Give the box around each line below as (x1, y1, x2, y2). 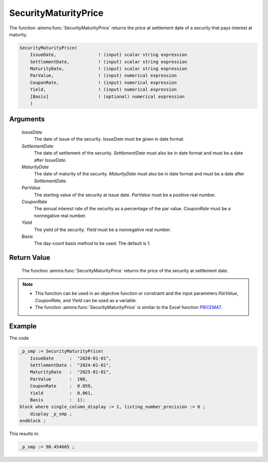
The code (9, 335, 29, 341)
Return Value (9, 253, 51, 262)
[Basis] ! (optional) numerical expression (30, 93, 185, 99)
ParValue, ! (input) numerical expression (30, 73, 177, 78)
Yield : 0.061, (30, 390, 93, 396)
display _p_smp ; (30, 411, 72, 417)
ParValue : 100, (30, 376, 88, 382)
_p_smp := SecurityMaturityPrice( (19, 348, 104, 354)
